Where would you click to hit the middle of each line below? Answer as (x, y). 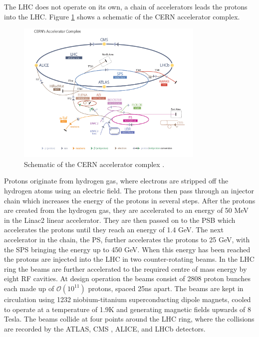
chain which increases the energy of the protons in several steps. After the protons (130, 200)
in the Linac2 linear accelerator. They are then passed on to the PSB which (120, 220)
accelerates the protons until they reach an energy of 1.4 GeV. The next (114, 230)
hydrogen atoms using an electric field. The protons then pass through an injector (129, 190)
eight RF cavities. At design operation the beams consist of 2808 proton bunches (128, 278)
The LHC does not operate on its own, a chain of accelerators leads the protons (126, 6)
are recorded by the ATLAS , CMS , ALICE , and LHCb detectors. (105, 328)
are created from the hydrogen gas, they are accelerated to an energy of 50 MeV (126, 210)
